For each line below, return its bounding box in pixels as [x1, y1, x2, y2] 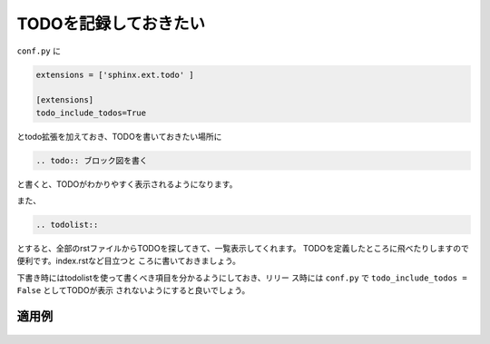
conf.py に [16, 45, 61, 56]
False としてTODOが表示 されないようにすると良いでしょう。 [16, 285, 250, 296]
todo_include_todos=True [35, 107, 147, 118]
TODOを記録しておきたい [16, 14, 206, 34]
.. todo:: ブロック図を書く [35, 155, 148, 165]
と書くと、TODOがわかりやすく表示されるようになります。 [16, 178, 238, 190]
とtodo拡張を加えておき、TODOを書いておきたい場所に [16, 131, 222, 142]
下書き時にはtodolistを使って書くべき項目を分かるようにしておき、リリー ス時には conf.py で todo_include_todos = [16, 272, 467, 283]
